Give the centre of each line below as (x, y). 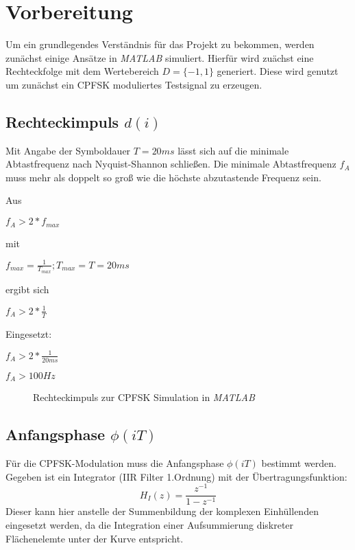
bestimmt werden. (299, 463)
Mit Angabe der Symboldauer (68, 150)
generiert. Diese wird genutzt (278, 71)
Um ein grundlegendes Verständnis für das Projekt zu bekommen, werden (160, 44)
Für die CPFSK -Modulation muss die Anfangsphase (115, 463)
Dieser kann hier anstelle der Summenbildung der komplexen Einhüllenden (162, 511)
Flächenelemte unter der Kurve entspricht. (95, 538)
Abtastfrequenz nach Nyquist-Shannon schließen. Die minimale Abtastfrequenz (171, 164)
